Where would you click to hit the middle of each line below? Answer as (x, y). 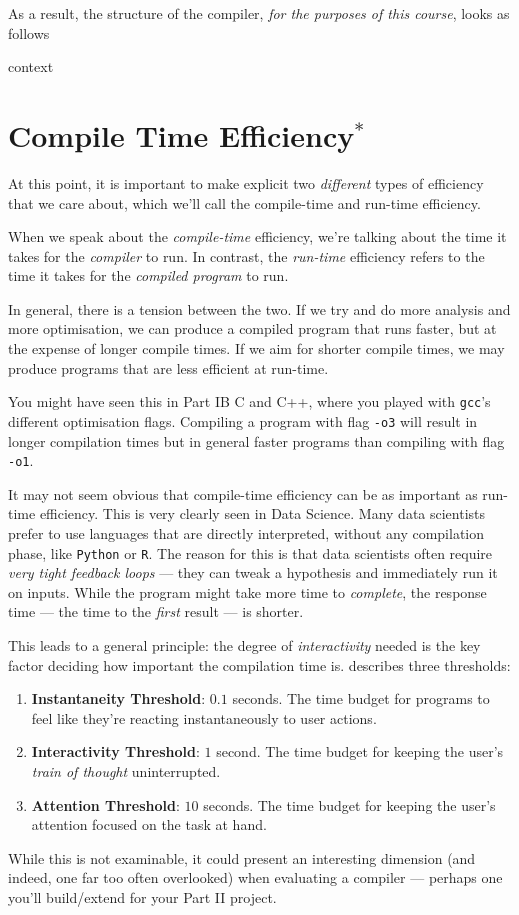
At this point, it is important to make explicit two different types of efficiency (246, 182)
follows (29, 32)
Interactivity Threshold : (115, 751)
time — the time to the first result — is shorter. (156, 611)
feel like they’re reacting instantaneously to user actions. (204, 717)
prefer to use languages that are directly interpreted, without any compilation (246, 533)
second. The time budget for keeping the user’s (360, 751)
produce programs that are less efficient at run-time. (168, 367)
